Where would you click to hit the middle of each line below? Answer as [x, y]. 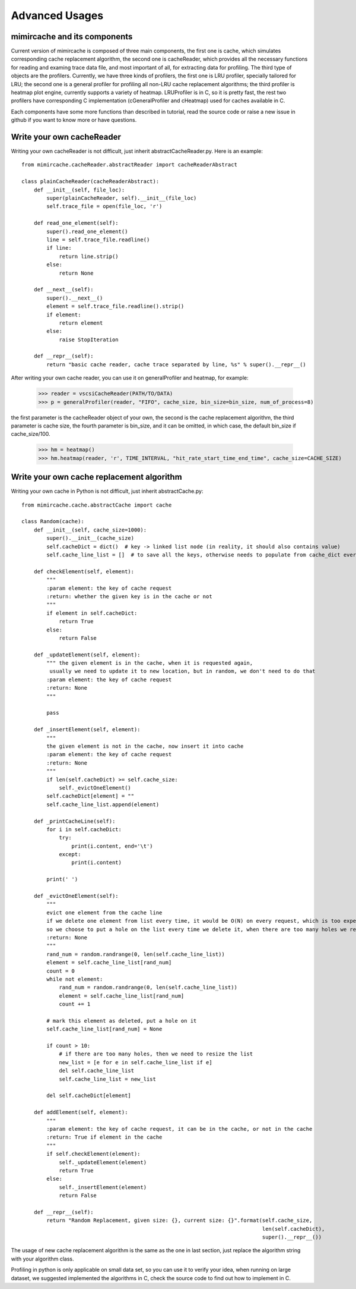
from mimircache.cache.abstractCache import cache [97, 505]
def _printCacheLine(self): [74, 821]
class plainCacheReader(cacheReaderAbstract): [90, 182]
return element [81, 323]
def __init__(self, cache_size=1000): [90, 530]
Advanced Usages [57, 15]
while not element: [75, 979]
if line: [59, 248]
